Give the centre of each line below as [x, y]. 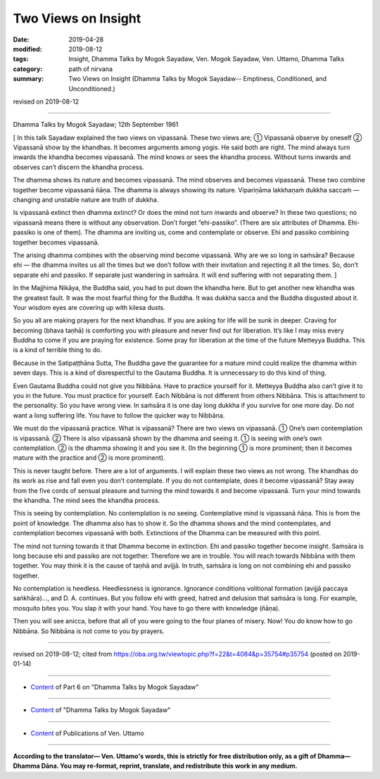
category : [28, 69]
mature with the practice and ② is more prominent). [89, 458]
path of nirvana [90, 69]
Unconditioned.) [92, 89]
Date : [21, 39]
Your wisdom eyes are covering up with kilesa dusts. [89, 307]
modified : [27, 49]
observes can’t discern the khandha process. [78, 167]
